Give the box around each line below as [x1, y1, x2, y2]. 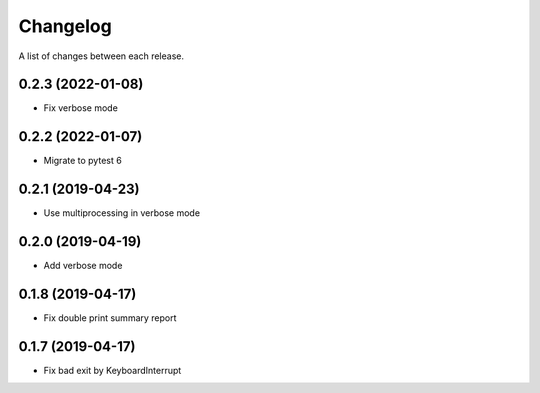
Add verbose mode [43, 260, 123, 272]
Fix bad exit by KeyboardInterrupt [43, 364, 182, 376]
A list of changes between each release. [18, 50, 185, 62]
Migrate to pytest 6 [43, 155, 122, 167]
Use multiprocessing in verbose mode [43, 207, 200, 219]
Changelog [18, 15, 112, 37]
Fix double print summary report [43, 312, 177, 324]
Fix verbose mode [43, 102, 119, 114]
